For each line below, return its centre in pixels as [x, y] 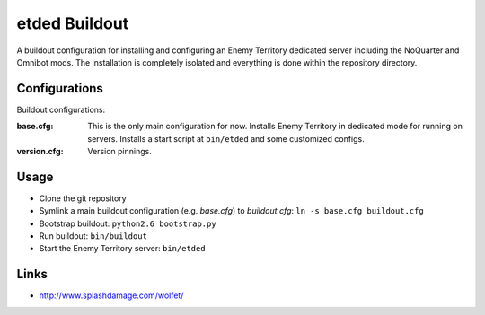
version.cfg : [40, 152]
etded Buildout [73, 23]
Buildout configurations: [61, 109]
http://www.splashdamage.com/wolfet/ [111, 295]
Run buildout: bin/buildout [93, 236]
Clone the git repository [83, 198]
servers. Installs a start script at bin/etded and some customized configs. [226, 138]
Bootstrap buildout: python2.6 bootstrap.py [128, 223]
